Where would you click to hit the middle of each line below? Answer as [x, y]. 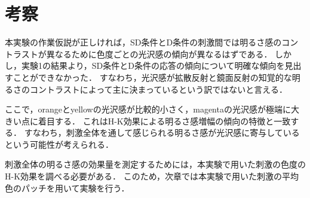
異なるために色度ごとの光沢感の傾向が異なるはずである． [159, 54]
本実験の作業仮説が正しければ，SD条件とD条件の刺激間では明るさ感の [143, 42]
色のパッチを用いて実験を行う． [67, 188]
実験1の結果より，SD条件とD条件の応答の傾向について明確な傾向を [153, 66]
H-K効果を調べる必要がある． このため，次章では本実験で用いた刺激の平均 [152, 176]
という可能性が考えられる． [59, 144]
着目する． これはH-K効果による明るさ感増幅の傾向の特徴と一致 [164, 121]
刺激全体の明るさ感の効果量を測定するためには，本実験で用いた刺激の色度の [155, 164]
